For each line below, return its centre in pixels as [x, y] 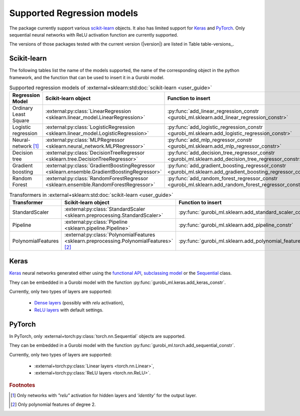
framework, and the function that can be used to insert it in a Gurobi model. [87, 77]
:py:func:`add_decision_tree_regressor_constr [221, 153]
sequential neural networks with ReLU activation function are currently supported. [94, 35]
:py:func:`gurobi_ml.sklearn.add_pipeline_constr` [236, 225]
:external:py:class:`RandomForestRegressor [97, 179]
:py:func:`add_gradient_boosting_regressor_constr [226, 166]
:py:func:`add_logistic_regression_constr [215, 127]
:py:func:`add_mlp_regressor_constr [210, 140]
